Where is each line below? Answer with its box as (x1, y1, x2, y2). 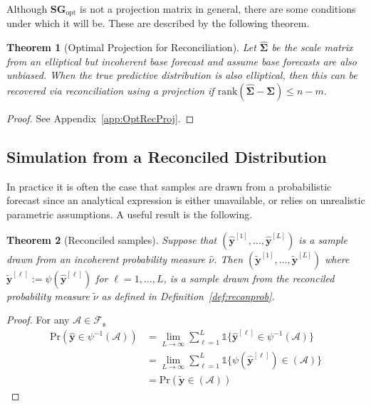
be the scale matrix (271, 40, 353, 55)
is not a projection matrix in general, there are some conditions (80, 1, 356, 16)
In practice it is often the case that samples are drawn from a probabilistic (6, 178, 332, 193)
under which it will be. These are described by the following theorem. (6, 16, 310, 31)
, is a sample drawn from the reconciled (163, 270, 335, 285)
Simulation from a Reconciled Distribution (6, 146, 327, 168)
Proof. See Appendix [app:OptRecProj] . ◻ (6, 111, 194, 126)
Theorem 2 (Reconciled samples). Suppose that (6, 232, 217, 247)
